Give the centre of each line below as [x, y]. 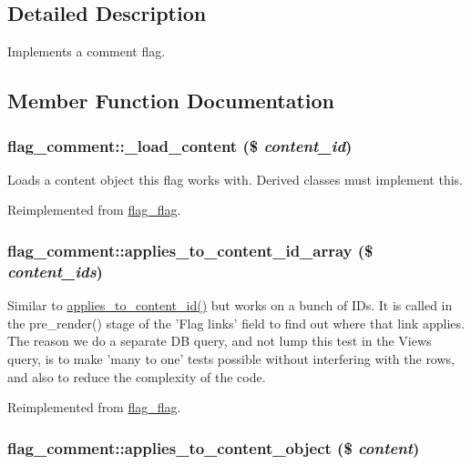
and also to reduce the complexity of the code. [137, 376]
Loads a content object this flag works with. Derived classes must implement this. [235, 179]
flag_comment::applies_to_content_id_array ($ [190, 250]
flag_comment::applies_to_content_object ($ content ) [214, 447]
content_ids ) [55, 271]
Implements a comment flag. [87, 51]
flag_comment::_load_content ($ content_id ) [180, 145]
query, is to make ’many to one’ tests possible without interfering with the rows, [231, 358]
